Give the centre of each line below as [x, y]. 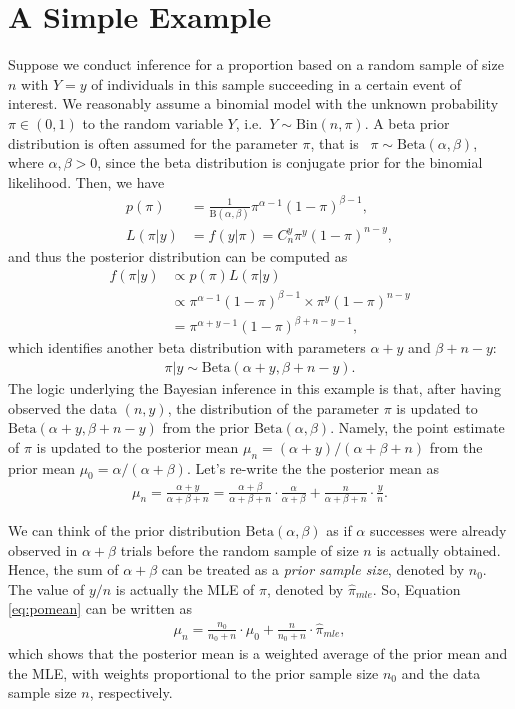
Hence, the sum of [63, 569]
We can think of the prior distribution [124, 530]
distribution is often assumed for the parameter [153, 142]
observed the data [63, 407]
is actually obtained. [438, 549]
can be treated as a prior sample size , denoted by [313, 569]
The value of [46, 588]
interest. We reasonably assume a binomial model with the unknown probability [253, 103]
